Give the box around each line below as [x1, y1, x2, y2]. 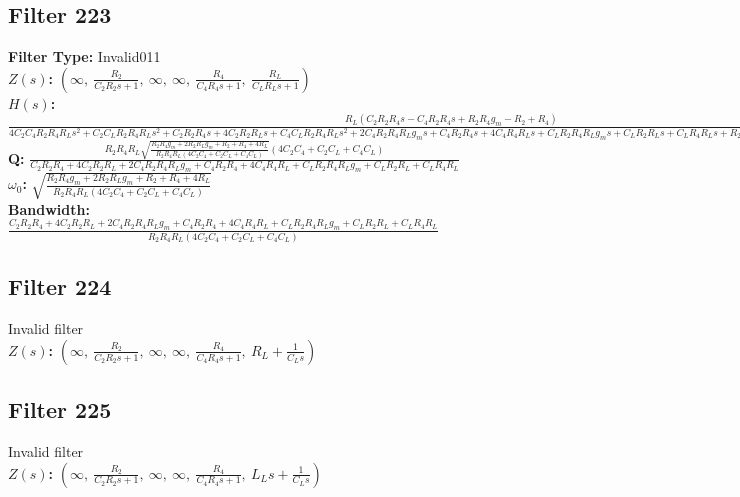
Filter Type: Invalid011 [8, 46, 161, 67]
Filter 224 [8, 271, 112, 302]
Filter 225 [8, 394, 112, 425]
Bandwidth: [8, 198, 90, 219]
